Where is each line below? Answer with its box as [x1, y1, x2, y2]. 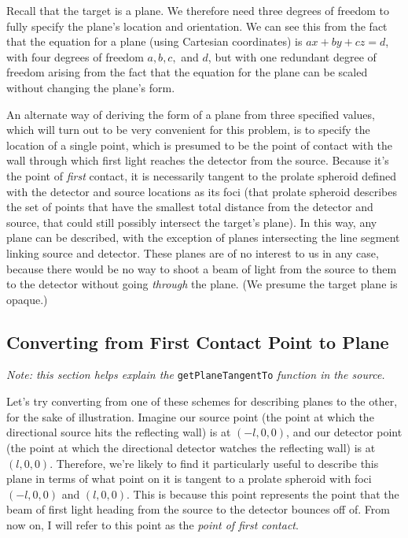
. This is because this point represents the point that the [127, 485, 399, 502]
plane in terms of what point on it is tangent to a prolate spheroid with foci [6, 470, 372, 487]
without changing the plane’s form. [6, 79, 175, 95]
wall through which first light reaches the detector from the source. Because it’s [6, 152, 389, 169]
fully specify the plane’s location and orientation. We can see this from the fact [6, 17, 388, 34]
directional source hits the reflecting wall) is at [6, 424, 231, 440]
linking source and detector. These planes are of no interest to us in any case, [6, 244, 379, 261]
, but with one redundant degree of [208, 48, 377, 65]
